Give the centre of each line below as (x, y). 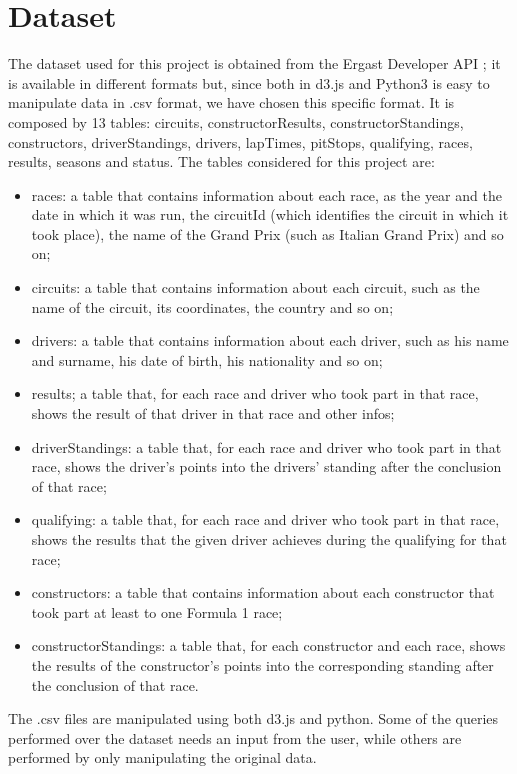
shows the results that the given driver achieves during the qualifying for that (269, 539)
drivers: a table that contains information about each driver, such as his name (270, 340)
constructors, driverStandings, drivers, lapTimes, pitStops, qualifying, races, (240, 141)
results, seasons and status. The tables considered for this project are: (221, 161)
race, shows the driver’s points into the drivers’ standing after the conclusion (266, 466)
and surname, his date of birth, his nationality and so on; (207, 359)
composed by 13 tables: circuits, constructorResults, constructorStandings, (236, 121)
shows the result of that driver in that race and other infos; (213, 413)
